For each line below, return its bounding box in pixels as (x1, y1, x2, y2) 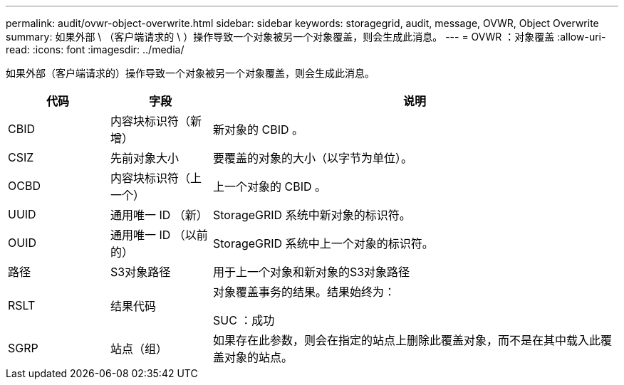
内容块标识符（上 (110, 171, 202, 185)
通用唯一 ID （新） (110, 208, 208, 222)
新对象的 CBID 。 (212, 122, 303, 137)
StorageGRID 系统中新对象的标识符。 (212, 208, 411, 222)
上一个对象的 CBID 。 (212, 179, 326, 194)
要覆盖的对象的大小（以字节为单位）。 (212, 151, 412, 165)
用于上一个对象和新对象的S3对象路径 (212, 265, 410, 279)
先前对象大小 (110, 151, 179, 165)
